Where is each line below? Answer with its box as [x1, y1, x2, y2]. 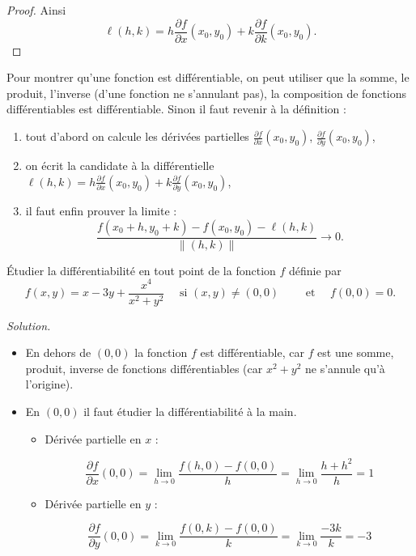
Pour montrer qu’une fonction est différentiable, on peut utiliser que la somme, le [6, 69, 410, 86]
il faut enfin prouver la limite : [25, 202, 177, 219]
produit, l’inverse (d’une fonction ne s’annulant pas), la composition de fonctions [6, 84, 407, 101]
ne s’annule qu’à [304, 359, 385, 376]
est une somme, [317, 344, 394, 361]
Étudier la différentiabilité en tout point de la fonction [6, 261, 276, 278]
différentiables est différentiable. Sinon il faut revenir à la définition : [6, 100, 346, 117]
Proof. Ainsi [6, 2, 66, 18]
